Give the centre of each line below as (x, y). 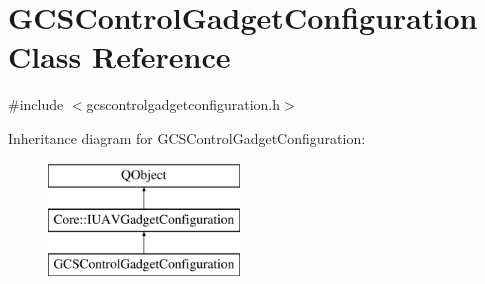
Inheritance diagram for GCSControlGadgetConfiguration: (187, 137)
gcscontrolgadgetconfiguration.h (183, 104)
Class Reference (119, 56)
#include (36, 104)
